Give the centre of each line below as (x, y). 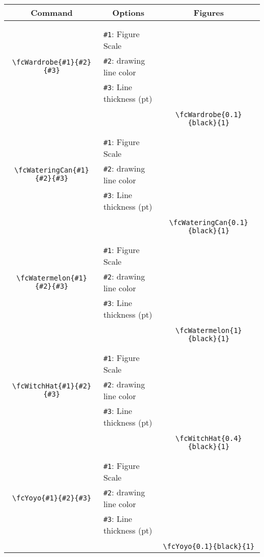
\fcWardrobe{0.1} (209, 115)
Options (128, 12)
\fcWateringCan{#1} (52, 170)
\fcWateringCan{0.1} (209, 222)
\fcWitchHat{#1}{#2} (52, 386)
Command (52, 12)
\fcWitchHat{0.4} (209, 438)
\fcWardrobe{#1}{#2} (52, 62)
